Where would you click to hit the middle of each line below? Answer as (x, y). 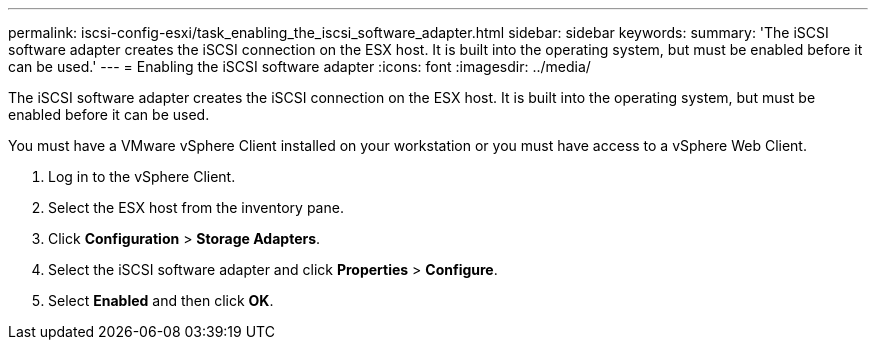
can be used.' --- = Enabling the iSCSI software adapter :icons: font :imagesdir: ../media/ (299, 66)
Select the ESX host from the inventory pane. (196, 207)
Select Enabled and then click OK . (161, 300)
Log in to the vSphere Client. (142, 176)
